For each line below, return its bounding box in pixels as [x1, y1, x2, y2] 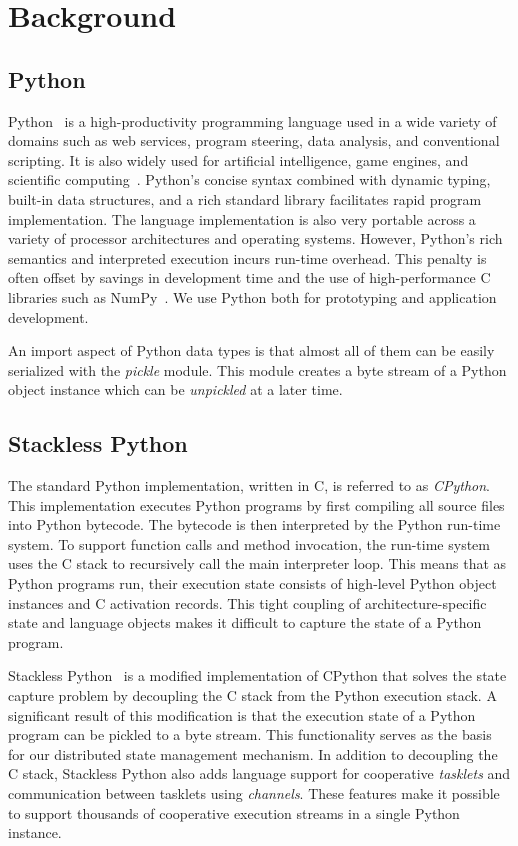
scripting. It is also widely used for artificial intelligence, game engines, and [8, 149, 469, 170]
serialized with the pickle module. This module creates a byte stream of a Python [8, 359, 507, 380]
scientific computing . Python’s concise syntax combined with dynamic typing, [8, 169, 491, 190]
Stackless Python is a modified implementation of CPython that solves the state [8, 665, 507, 686]
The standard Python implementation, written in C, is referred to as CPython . [8, 475, 490, 496]
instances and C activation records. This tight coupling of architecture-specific [8, 592, 487, 613]
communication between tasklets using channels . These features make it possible [8, 783, 500, 803]
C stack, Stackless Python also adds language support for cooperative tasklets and [8, 763, 511, 784]
